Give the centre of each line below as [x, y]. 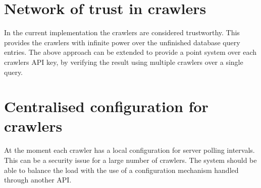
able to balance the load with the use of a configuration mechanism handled [121, 170]
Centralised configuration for [106, 106]
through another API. [38, 180]
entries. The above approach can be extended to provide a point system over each [130, 52]
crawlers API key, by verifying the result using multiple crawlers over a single [124, 62]
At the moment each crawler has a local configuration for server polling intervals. [129, 150]
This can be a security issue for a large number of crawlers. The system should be [130, 160]
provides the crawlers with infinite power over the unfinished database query [122, 42]
